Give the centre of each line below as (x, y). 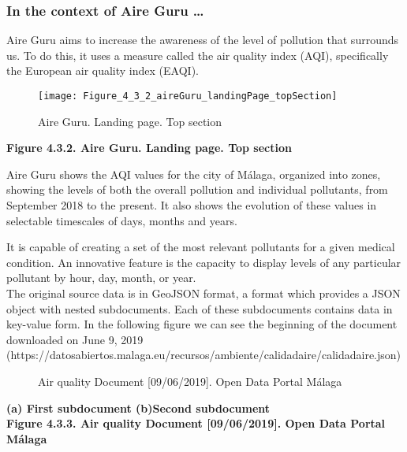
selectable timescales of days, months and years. (122, 220)
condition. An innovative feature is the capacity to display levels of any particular (204, 262)
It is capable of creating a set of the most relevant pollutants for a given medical (201, 247)
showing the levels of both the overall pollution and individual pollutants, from (197, 189)
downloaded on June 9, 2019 (75, 339)
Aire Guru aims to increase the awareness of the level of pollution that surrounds (203, 40)
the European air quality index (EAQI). (103, 70)
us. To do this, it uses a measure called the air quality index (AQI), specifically (198, 55)
